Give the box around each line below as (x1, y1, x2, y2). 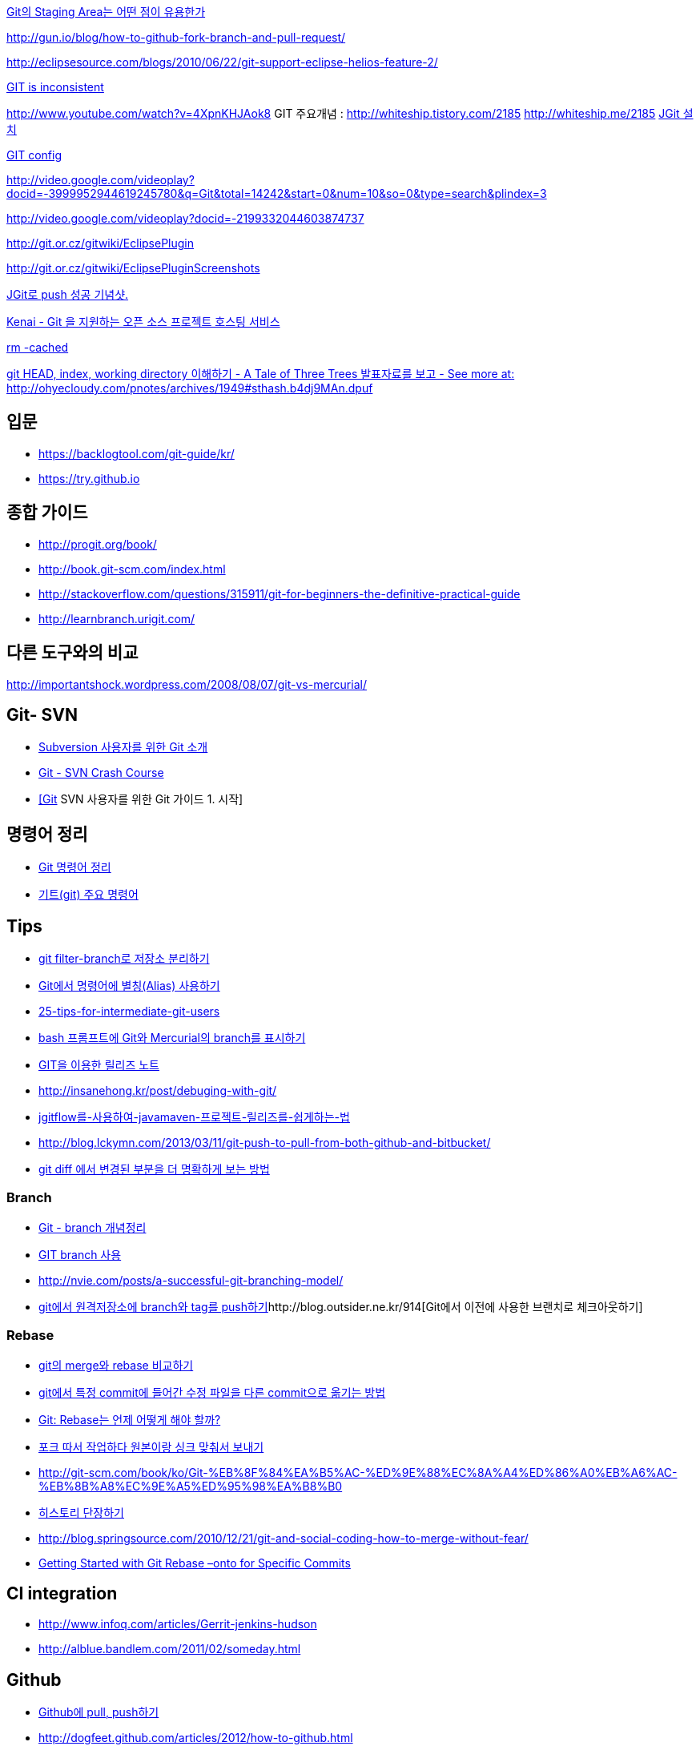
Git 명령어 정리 (38, 860, 111, 875)
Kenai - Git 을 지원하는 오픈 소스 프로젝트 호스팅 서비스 (6, 315, 280, 328)
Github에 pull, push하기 (38, 1705, 159, 1720)
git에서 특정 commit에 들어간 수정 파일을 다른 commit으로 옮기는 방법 (38, 1385, 386, 1399)
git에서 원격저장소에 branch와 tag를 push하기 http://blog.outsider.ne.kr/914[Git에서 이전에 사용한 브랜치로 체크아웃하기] (38, 1299, 643, 1314)
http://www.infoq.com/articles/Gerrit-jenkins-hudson (38, 1617, 317, 1631)
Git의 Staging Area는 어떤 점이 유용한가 (6, 5, 206, 18)
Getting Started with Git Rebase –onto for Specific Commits (38, 1555, 351, 1570)
